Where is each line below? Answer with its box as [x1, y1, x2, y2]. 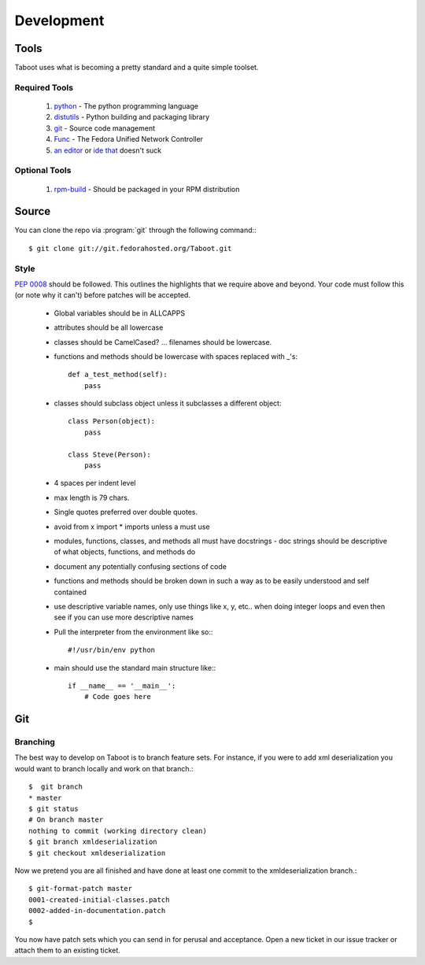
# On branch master [28, 815, 104, 824]
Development [14, 12, 105, 29]
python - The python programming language [54, 102, 198, 111]
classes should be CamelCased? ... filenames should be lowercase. [54, 337, 272, 346]
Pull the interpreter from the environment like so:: [54, 627, 213, 637]
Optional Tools [14, 165, 72, 176]
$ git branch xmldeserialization [28, 837, 157, 846]
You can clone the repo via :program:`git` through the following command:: [14, 225, 257, 235]
